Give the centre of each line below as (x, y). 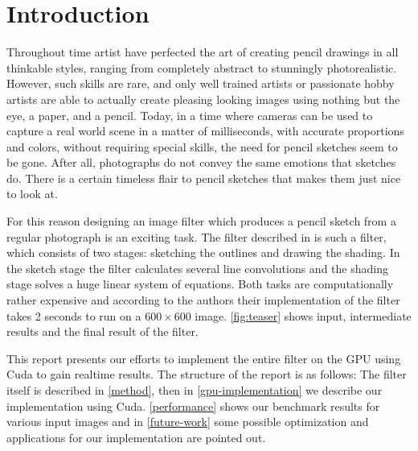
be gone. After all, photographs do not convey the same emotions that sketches (201, 162)
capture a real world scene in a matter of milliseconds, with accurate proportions (205, 131)
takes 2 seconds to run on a (74, 315)
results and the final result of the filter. (102, 331)
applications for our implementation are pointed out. (136, 437)
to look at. (32, 194)
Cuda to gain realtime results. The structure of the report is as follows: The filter (207, 374)
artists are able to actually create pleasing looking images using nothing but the (203, 99)
